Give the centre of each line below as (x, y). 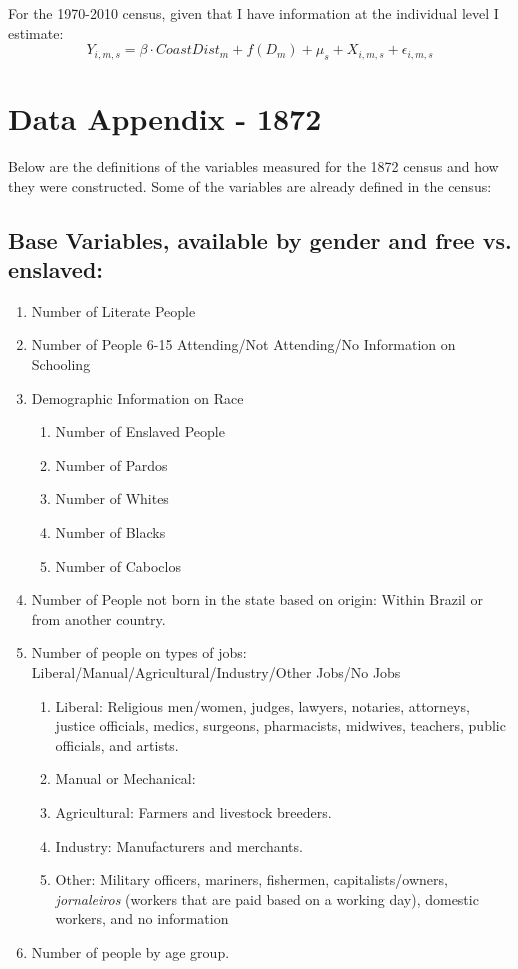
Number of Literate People (113, 310)
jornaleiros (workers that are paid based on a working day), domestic (267, 898)
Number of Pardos (111, 464)
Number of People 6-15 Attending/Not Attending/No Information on (243, 344)
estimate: (36, 32)
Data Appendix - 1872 (165, 118)
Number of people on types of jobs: (139, 652)
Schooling (61, 364)
